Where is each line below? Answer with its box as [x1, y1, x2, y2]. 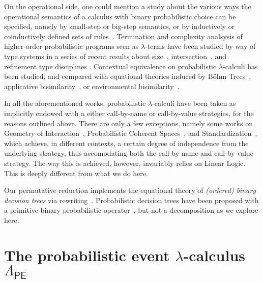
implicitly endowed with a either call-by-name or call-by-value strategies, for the [4, 107, 254, 118]
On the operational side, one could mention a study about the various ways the [4, 1, 251, 11]
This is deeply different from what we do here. [4, 167, 148, 178]
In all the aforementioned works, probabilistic [4, 98, 146, 108]
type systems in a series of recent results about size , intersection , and [4, 50, 227, 61]
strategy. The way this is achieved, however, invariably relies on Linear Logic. [4, 157, 246, 168]
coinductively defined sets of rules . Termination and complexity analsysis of [4, 31, 243, 41]
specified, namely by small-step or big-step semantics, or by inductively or [4, 21, 235, 32]
